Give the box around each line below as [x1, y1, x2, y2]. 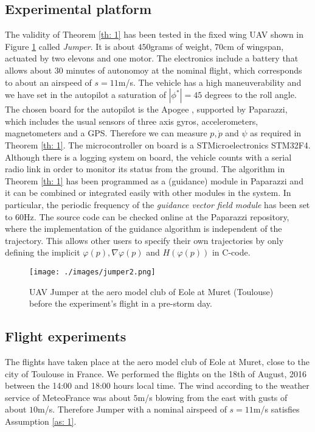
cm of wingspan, [223, 40, 284, 52]
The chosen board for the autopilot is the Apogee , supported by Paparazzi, [5, 103, 288, 116]
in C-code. [212, 246, 251, 259]
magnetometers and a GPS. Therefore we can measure [5, 127, 207, 139]
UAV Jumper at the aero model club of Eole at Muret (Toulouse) [29, 285, 274, 298]
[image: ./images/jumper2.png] [29, 267, 156, 276]
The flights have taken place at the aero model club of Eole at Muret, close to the [5, 355, 310, 368]
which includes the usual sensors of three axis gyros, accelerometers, [5, 114, 258, 127]
